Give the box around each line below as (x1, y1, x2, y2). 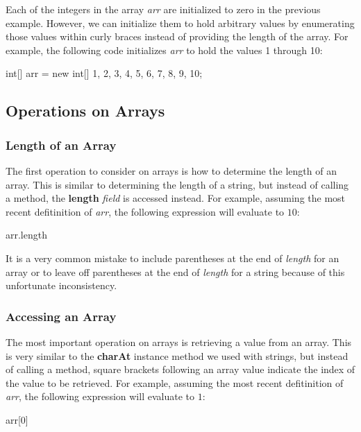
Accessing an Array (6, 307, 117, 325)
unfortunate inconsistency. (6, 278, 117, 293)
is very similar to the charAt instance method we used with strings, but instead (6, 348, 349, 363)
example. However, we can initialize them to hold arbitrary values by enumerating (6, 15, 355, 30)
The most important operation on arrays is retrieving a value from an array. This (6, 334, 352, 349)
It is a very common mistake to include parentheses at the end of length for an (6, 250, 339, 265)
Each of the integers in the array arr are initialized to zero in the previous (6, 2, 321, 16)
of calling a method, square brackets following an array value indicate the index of (6, 362, 355, 377)
